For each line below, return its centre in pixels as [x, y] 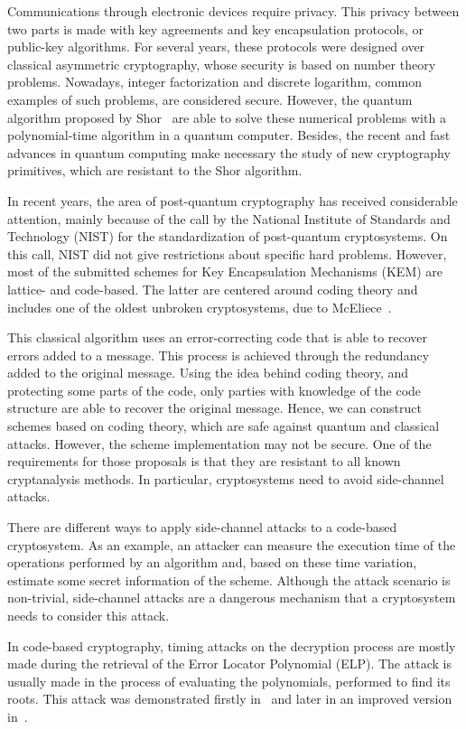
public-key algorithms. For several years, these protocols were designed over [216, 47]
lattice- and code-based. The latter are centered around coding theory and [213, 289]
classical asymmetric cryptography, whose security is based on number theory [222, 64]
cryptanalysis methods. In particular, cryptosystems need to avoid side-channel [226, 478]
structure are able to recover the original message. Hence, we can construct [215, 408]
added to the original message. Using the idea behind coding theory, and [208, 373]
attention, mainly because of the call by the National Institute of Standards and [229, 218]
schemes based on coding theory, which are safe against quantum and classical [224, 426]
